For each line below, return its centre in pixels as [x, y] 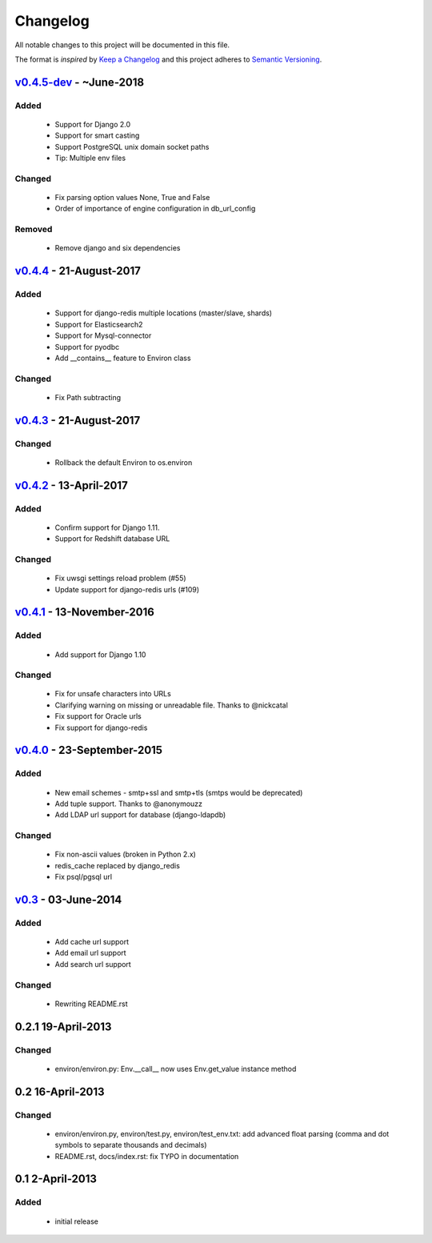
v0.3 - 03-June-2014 [68, 899]
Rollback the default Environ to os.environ [124, 462]
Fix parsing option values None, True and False [132, 198]
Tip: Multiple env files [90, 158]
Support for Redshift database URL [112, 539]
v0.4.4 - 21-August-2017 [78, 271]
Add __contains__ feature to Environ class [123, 358]
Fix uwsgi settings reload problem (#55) [121, 578]
